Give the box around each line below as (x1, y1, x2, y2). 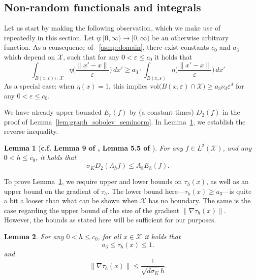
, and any (223, 142, 252, 153)
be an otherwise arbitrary (152, 32, 229, 42)
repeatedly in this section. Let (4, 32, 95, 42)
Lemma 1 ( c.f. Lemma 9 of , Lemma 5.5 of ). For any (4, 142, 183, 153)
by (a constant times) (129, 107, 194, 117)
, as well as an (206, 176, 249, 186)
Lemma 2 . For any (4, 231, 64, 242)
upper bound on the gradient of (4, 186, 99, 196)
